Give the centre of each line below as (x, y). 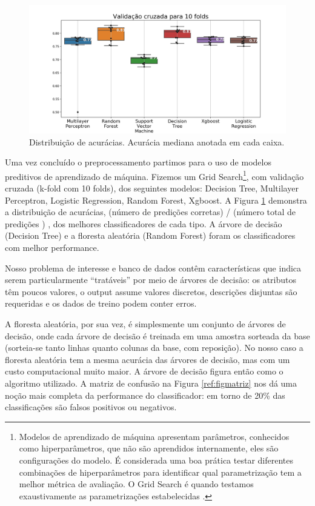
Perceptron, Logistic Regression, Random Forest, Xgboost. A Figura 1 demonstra (156, 200)
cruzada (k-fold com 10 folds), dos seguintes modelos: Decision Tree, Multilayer (152, 188)
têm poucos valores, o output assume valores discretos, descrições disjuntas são (151, 291)
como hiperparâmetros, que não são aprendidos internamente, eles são (149, 448)
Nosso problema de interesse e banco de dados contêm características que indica (153, 268)
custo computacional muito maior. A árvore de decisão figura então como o (144, 371)
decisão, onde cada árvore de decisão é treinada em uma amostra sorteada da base (157, 335)
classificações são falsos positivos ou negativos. (91, 407)
